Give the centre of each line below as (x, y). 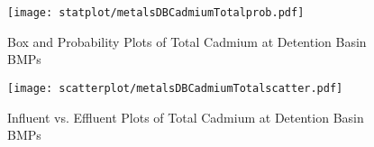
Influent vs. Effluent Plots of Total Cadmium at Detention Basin (186, 117)
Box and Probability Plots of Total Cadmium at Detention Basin (187, 41)
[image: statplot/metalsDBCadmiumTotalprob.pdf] (156, 13)
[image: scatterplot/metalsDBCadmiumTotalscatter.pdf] (175, 88)
